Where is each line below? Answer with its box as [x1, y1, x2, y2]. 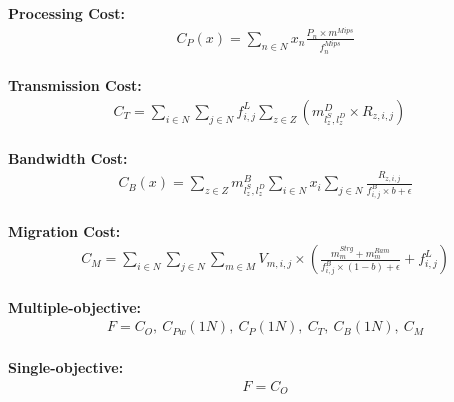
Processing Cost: [8, 3, 125, 23]
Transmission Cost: [8, 75, 142, 96]
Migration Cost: [8, 220, 121, 241]
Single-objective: [8, 357, 124, 378]
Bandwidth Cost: [8, 147, 128, 168]
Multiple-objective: [8, 296, 142, 317]
